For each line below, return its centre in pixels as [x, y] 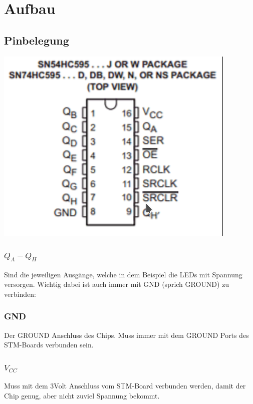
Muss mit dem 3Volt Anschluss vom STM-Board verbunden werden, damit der [125, 386]
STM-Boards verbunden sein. [49, 345]
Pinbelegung [37, 40]
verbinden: [20, 294]
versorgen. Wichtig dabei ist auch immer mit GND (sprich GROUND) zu [117, 284]
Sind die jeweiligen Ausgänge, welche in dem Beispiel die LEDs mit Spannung [123, 274]
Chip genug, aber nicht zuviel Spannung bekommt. [82, 395]
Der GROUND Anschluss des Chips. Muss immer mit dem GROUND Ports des [126, 335]
